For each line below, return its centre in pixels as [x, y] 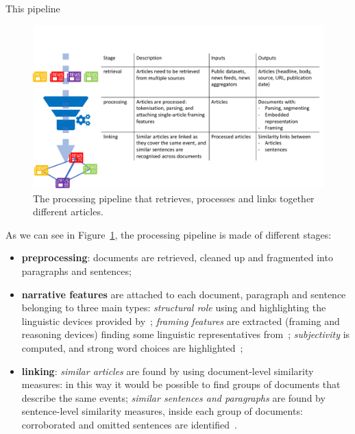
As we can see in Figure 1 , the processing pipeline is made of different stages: [169, 234]
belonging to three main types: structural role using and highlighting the [174, 308]
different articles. [68, 212]
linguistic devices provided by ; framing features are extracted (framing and [181, 321]
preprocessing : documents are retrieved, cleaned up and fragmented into [177, 257]
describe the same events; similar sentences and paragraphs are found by [173, 397]
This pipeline [33, 8]
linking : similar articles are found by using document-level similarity [168, 371]
